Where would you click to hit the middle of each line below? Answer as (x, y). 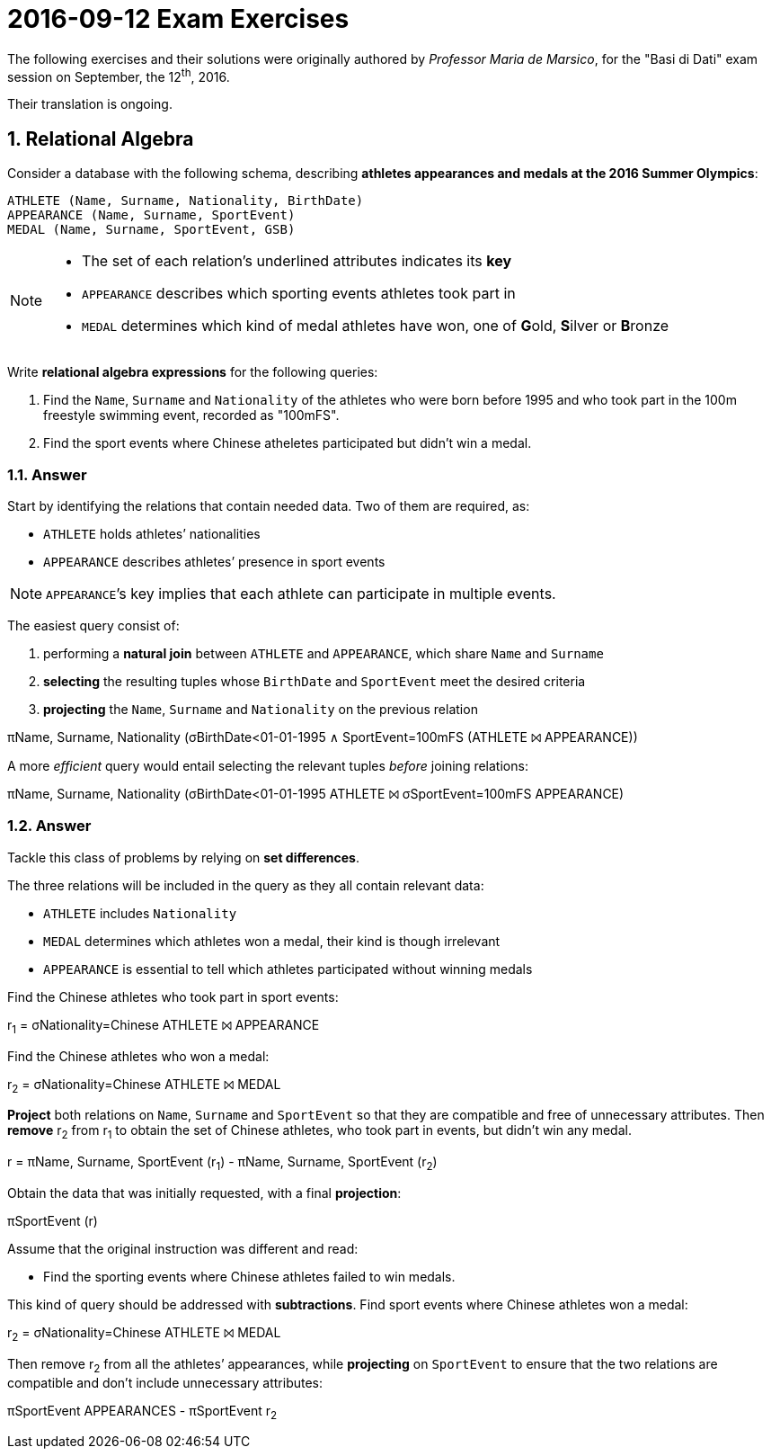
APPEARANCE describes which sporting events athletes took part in (299, 294)
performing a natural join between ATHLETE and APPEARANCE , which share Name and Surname (323, 653)
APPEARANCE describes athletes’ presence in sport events (214, 562)
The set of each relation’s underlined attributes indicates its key (297, 261)
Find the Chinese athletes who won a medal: (138, 1056)
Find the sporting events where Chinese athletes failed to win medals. (249, 1276)
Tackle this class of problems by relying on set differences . (183, 857)
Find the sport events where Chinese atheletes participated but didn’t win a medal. (288, 443)
